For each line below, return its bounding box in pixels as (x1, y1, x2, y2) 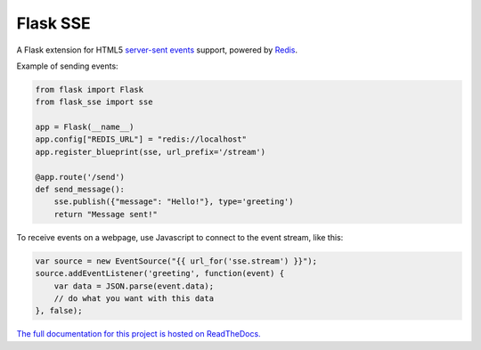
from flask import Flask (35, 85, 144, 94)
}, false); (35, 305, 83, 316)
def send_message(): (35, 184, 125, 195)
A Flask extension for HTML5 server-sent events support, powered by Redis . (16, 45, 298, 55)
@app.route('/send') (35, 172, 125, 182)
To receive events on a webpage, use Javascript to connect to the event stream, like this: (16, 232, 344, 242)
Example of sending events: (16, 61, 119, 71)
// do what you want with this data (53, 293, 214, 303)
